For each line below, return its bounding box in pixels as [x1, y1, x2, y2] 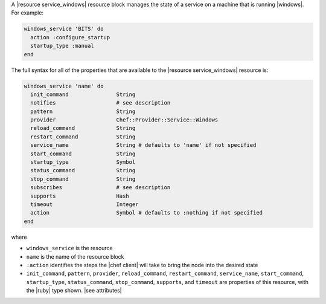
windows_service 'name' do [24, 82, 104, 89]
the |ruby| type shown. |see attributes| [26, 287, 122, 294]
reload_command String [30, 125, 136, 132]
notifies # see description [30, 100, 171, 106]
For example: [11, 9, 44, 16]
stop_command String [30, 175, 136, 183]
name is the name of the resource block [26, 253, 124, 260]
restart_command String [30, 133, 136, 140]
